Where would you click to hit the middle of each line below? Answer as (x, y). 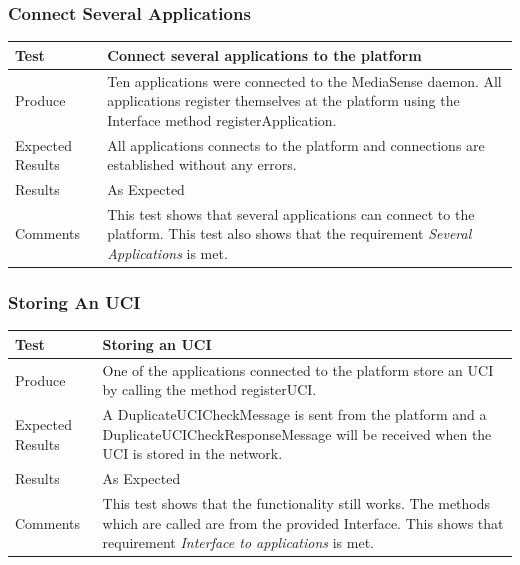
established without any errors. (202, 164)
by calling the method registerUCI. (209, 389)
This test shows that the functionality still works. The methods (296, 503)
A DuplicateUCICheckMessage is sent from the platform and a (294, 414)
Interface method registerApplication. (222, 119)
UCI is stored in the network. (192, 453)
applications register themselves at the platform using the (283, 100)
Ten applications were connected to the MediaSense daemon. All (304, 80)
